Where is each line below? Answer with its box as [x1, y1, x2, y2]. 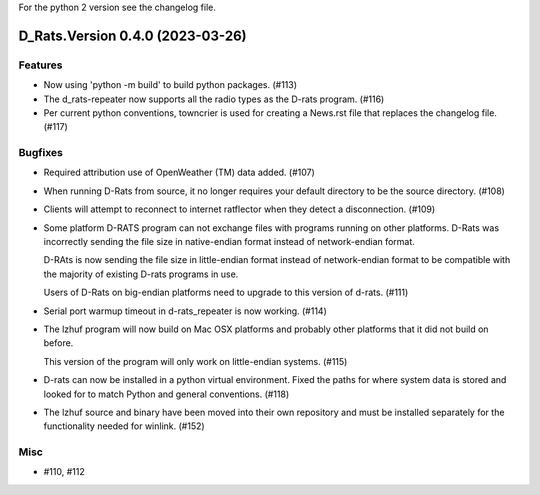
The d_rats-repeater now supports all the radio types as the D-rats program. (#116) [43, 93, 385, 105]
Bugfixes [18, 146, 64, 160]
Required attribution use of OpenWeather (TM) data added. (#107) [43, 166, 315, 179]
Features [18, 58, 63, 72]
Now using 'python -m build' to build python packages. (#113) [43, 79, 298, 91]
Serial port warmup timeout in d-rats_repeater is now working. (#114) [43, 305, 327, 317]
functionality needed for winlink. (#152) [43, 420, 205, 432]
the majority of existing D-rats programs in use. [43, 268, 239, 280]
